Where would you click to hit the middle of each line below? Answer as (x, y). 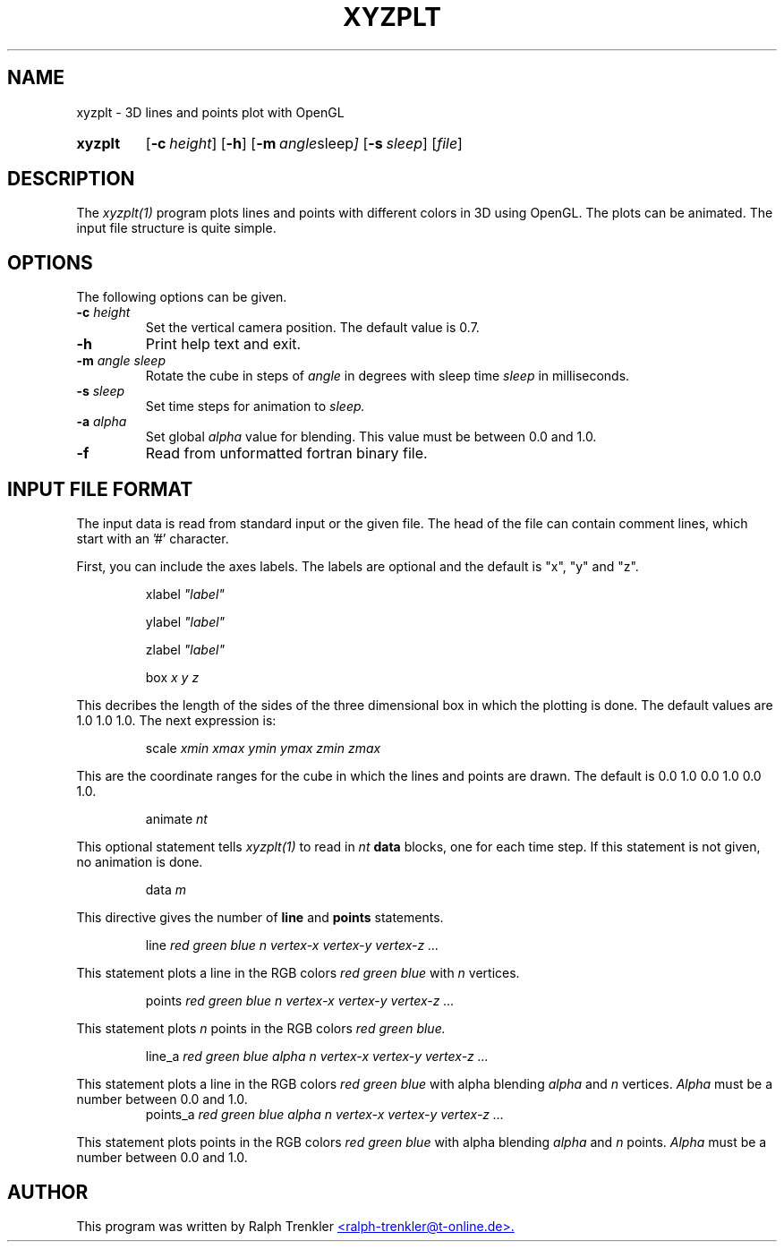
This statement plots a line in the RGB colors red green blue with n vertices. (298, 973)
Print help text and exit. (223, 344)
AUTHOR (48, 1192)
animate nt (176, 819)
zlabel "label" (185, 650)
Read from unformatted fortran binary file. (286, 453)
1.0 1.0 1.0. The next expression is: (176, 721)
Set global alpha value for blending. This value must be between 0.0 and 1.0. (371, 437)
